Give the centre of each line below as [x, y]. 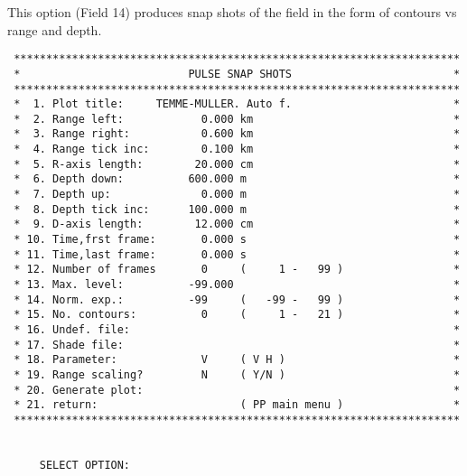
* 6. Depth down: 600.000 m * [237, 179]
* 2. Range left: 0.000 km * [237, 119]
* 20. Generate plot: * [237, 390]
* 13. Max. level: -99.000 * [237, 285]
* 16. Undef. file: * [237, 330]
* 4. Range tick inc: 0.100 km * [237, 149]
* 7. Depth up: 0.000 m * [237, 195]
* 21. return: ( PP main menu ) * [237, 405]
